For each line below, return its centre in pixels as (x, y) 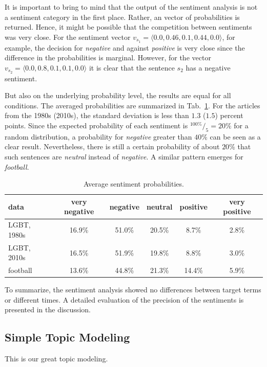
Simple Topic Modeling (67, 337)
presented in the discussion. (48, 309)
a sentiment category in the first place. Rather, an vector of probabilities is (122, 17)
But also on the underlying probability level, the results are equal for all (118, 95)
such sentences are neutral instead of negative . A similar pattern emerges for (124, 157)
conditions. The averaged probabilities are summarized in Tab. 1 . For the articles (132, 105)
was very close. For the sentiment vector (68, 37)
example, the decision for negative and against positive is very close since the (125, 47)
